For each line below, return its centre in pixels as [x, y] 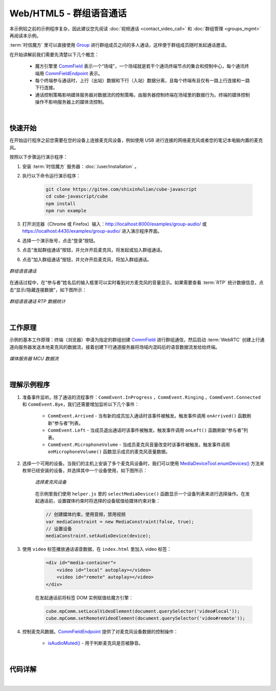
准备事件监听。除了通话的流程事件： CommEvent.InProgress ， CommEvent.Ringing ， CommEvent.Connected [141, 397]
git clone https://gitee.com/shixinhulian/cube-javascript [121, 189]
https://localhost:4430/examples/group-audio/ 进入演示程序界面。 [92, 231]
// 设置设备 [59, 529]
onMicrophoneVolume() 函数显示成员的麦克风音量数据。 [109, 452]
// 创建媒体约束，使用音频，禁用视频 [86, 515]
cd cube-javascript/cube [77, 196]
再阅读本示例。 [25, 35]
